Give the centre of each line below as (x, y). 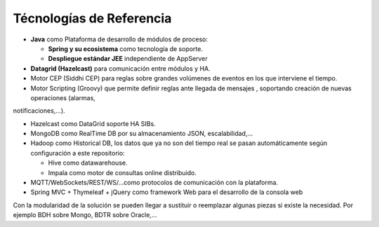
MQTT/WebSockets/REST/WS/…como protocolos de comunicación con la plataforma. (154, 183)
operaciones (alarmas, (63, 97)
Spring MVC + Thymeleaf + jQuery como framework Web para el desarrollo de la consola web (167, 192)
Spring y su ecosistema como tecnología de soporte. (126, 48)
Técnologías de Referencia (92, 18)
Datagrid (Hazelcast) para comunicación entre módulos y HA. (120, 68)
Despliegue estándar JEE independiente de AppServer (128, 59)
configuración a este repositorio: (78, 153)
